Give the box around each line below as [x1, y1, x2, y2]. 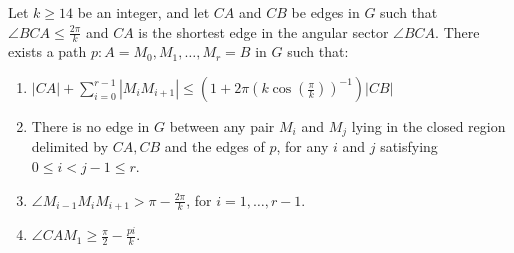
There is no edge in [31, 116, 150, 137]
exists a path [8, 41, 87, 62]
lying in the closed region [351, 116, 506, 137]
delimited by [31, 136, 109, 157]
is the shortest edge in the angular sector [138, 21, 389, 42]
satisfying [380, 136, 438, 157]
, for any [276, 136, 329, 157]
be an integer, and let [77, 2, 210, 22]
